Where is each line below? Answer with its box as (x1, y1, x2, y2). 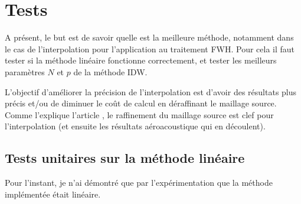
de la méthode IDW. (73, 65, 148, 78)
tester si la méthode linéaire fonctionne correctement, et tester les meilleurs (5, 54, 277, 66)
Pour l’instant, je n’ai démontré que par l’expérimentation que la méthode (5, 176, 273, 189)
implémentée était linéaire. (5, 188, 101, 200)
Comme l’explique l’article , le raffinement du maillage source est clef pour (5, 108, 274, 121)
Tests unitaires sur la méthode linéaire (5, 149, 245, 167)
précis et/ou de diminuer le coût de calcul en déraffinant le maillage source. (5, 97, 277, 109)
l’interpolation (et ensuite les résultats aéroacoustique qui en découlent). (5, 120, 266, 132)
